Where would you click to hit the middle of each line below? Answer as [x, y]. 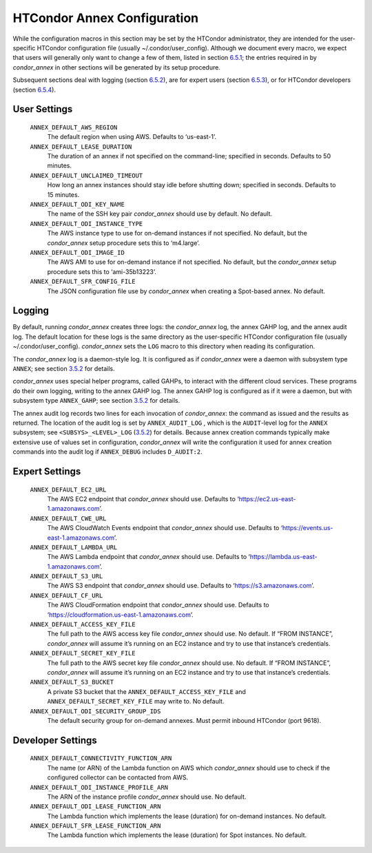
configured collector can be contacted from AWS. [118, 777]
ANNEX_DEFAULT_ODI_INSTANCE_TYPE [86, 223]
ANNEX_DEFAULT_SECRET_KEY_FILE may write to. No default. [136, 702]
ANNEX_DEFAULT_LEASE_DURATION [81, 147]
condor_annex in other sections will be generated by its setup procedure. [116, 67]
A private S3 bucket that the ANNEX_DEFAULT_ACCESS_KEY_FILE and [146, 691]
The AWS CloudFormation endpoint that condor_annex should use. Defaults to [158, 605]
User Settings [43, 109]
